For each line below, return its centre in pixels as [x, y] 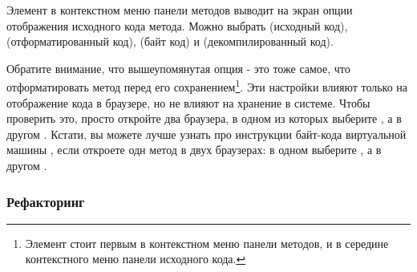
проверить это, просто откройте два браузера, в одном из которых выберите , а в [204, 118]
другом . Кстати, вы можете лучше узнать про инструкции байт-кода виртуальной [206, 134]
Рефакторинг [46, 201]
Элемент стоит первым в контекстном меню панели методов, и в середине [207, 243]
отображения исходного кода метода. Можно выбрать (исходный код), [177, 25]
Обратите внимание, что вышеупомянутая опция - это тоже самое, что [178, 68]
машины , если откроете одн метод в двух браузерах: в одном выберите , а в [194, 150]
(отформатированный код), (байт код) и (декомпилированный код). [170, 41]
